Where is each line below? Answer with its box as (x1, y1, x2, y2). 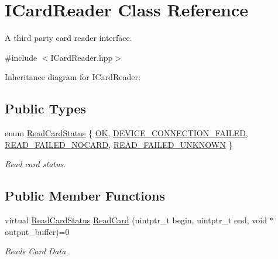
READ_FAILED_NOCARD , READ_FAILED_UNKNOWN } (5, 138, 233, 150)
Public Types (5, 99, 87, 118)
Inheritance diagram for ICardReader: (5, 71, 140, 83)
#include (5, 51, 37, 63)
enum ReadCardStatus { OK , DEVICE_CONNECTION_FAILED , (5, 127, 248, 139)
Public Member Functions (5, 187, 165, 205)
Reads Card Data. (5, 245, 68, 257)
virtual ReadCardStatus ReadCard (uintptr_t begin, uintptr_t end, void (5, 214, 267, 226)
